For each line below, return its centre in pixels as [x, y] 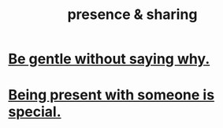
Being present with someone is [111, 95]
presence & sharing [132, 15]
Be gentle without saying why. [109, 59]
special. [35, 112]
